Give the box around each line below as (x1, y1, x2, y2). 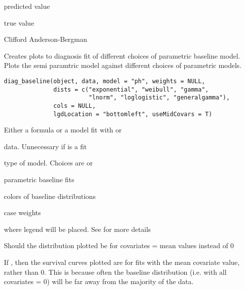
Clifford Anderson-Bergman (4, 34, 87, 44)
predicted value (4, 1, 50, 11)
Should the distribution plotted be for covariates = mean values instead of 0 (4, 240, 234, 251)
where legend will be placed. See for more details (4, 224, 151, 234)
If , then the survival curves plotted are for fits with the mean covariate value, (4, 257, 240, 267)
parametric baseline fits (4, 174, 74, 185)
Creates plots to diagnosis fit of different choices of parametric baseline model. (4, 50, 240, 61)
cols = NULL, (53, 102, 96, 109)
